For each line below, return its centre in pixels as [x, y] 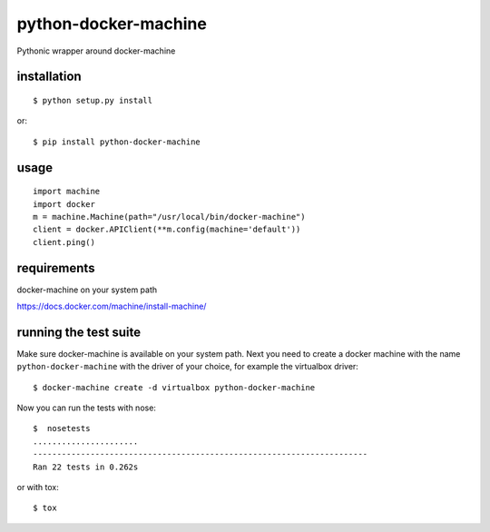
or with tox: [38, 488]
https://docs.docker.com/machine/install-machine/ [112, 306]
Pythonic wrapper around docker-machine [96, 51]
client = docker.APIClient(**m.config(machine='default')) [167, 230]
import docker [64, 204]
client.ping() [64, 242]
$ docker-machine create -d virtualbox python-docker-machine [174, 387]
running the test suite [79, 332]
